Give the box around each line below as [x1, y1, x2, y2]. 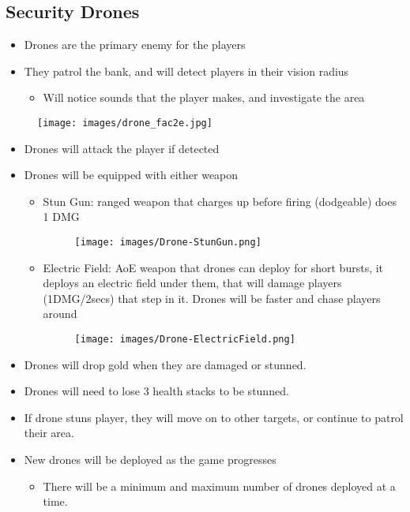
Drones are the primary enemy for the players [24, 36, 246, 53]
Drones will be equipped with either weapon [24, 166, 239, 183]
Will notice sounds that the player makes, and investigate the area [43, 89, 365, 106]
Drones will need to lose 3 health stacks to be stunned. [24, 383, 289, 399]
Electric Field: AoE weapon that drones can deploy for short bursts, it [43, 259, 384, 275]
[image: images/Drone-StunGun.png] [74, 237, 261, 249]
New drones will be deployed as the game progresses [24, 451, 276, 468]
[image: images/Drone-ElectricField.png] [74, 334, 295, 346]
